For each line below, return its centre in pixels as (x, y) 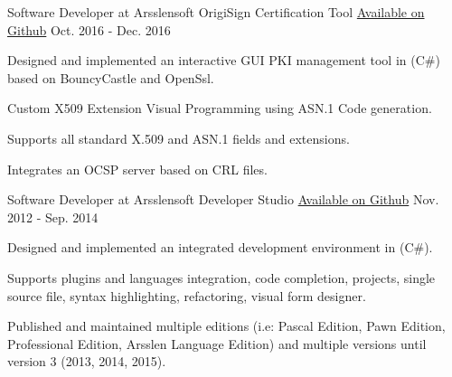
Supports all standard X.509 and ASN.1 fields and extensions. (179, 138)
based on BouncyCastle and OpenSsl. (111, 77)
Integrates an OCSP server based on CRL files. (137, 169)
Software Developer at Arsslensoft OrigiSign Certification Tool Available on (216, 12)
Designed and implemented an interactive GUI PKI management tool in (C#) (224, 60)
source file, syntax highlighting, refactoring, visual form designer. (187, 295)
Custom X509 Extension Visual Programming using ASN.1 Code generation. (220, 108)
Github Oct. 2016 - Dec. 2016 (89, 29)
